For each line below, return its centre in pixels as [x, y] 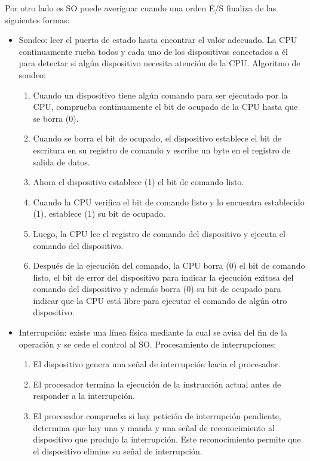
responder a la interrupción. [84, 396]
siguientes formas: [37, 19]
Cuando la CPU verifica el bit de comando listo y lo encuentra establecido [169, 202]
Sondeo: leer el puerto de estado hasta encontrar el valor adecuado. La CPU [158, 40]
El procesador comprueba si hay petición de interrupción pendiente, [157, 416]
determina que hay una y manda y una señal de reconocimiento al [154, 427]
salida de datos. [62, 162]
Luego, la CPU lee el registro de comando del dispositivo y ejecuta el [159, 233]
